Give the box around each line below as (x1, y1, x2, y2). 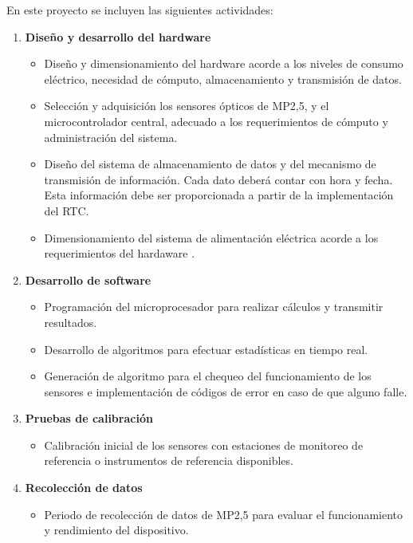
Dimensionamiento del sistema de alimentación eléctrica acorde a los (44, 229, 379, 246)
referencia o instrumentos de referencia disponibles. (44, 452, 293, 469)
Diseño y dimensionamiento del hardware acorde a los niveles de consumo (44, 55, 403, 72)
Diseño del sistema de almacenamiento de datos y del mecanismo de (44, 155, 376, 172)
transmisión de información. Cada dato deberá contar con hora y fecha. (44, 171, 393, 187)
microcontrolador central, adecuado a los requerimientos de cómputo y (44, 112, 388, 129)
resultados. (44, 313, 97, 330)
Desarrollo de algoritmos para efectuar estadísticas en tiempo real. (44, 340, 368, 357)
